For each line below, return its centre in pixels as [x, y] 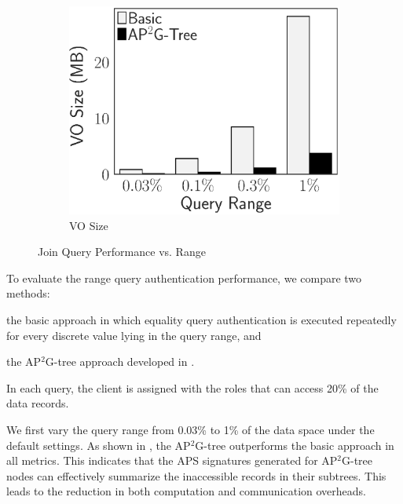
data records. [38, 403]
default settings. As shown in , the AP [99, 445]
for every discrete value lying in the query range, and [134, 335]
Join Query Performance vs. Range [122, 252]
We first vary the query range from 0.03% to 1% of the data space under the [191, 429]
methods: [28, 293]
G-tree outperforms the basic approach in [295, 445]
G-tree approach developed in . [120, 362]
